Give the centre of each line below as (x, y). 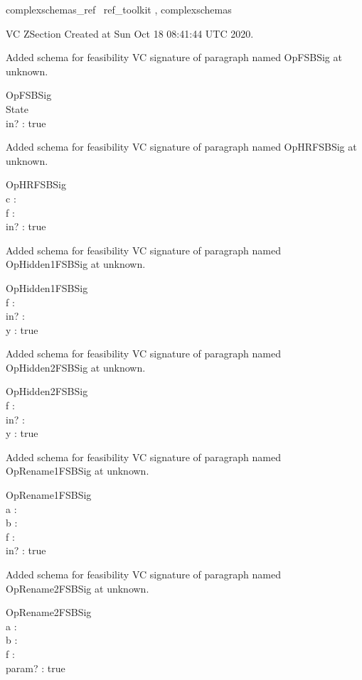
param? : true (36, 668)
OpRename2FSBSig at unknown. (78, 588)
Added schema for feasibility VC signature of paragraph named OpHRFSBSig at (181, 147)
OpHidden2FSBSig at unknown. (76, 367)
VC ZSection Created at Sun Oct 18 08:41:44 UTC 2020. (130, 33)
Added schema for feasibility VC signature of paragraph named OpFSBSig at (174, 57)
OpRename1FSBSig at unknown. (78, 471)
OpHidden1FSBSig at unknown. (76, 264)
